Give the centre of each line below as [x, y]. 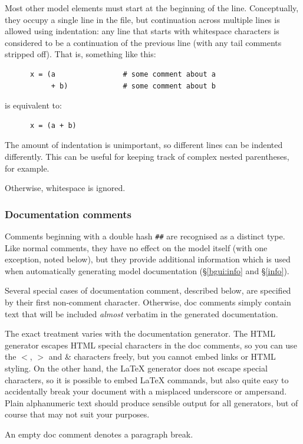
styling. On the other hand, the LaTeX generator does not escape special [136, 368]
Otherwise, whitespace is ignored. [65, 188]
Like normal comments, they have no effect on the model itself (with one [136, 247]
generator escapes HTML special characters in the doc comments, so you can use [151, 345]
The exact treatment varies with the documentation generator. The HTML [140, 333]
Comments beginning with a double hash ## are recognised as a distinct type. [145, 236]
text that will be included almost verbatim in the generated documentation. [141, 313]
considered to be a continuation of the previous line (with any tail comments [143, 42]
